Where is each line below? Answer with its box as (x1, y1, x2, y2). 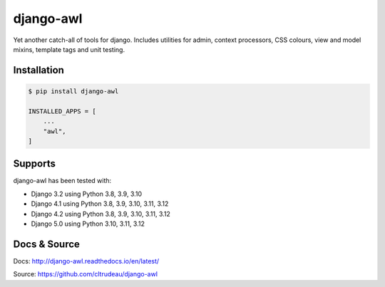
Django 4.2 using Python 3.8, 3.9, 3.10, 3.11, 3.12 (31, 209, 171, 218)
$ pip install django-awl (28, 87, 119, 95)
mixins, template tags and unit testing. (13, 45, 125, 53)
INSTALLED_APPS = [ (28, 107, 96, 115)
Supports (13, 157, 56, 170)
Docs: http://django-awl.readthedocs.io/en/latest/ (13, 256, 160, 265)
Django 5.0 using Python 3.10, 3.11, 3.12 (31, 219, 145, 228)
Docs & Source (13, 238, 80, 250)
